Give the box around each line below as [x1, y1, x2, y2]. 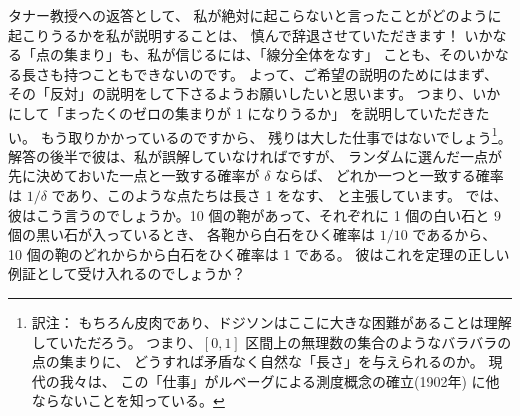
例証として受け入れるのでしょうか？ [8, 263, 246, 284]
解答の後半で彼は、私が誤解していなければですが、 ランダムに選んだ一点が [8, 145, 502, 166]
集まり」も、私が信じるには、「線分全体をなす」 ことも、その [63, 44, 467, 65]
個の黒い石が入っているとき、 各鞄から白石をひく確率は [8, 224, 375, 245]
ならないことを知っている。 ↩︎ [31, 390, 225, 411]
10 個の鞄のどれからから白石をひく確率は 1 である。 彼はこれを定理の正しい [8, 243, 510, 264]
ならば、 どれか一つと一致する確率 [275, 165, 504, 186]
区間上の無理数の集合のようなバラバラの [245, 331, 512, 352]
